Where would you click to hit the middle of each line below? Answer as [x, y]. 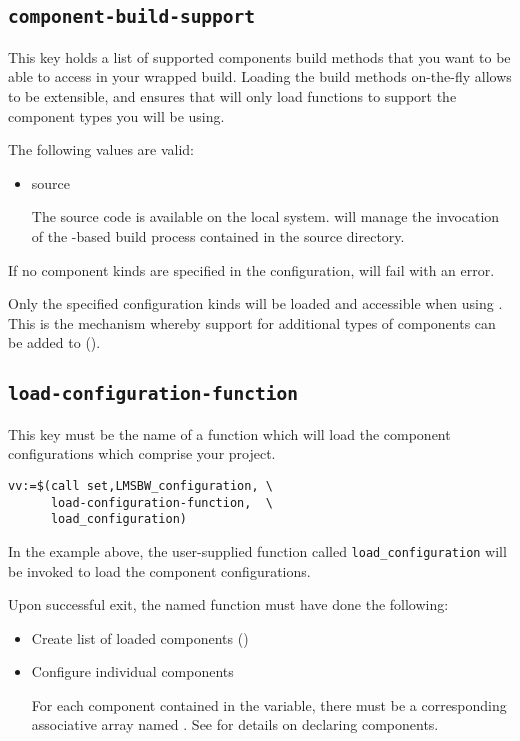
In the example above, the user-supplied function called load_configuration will [257, 550]
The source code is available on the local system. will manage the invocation [265, 216]
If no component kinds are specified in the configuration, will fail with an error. [251, 269]
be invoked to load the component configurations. [159, 570]
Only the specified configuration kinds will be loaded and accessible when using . [255, 303]
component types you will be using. [116, 115]
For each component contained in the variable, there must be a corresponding [269, 704]
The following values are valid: [101, 149]
